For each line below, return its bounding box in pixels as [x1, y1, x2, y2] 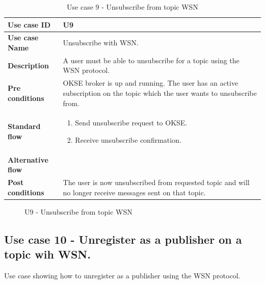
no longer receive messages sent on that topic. [63, 187, 206, 197]
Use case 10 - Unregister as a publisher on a [4, 231, 242, 247]
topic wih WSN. [4, 246, 91, 262]
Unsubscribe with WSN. [63, 37, 139, 48]
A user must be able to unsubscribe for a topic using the [63, 55, 240, 65]
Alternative [8, 154, 48, 165]
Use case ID [8, 19, 51, 30]
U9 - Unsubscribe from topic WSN [24, 206, 132, 217]
